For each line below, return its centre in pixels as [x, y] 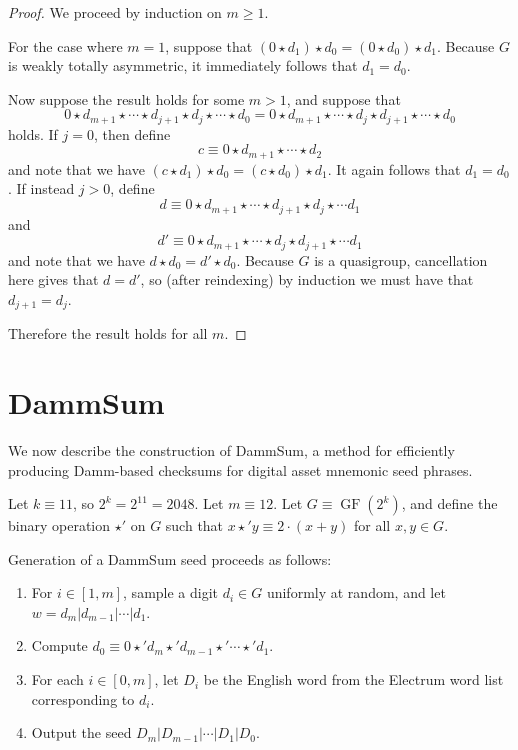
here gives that [53, 279]
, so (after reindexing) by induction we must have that [307, 279]
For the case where [65, 45]
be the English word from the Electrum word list [353, 679]
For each [57, 679]
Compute [59, 645]
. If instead [41, 188]
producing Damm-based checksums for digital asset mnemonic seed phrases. [240, 469]
